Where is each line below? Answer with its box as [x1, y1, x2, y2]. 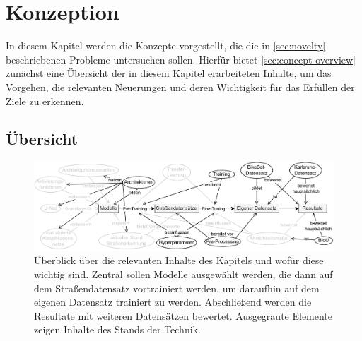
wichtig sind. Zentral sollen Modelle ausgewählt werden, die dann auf [34, 267, 333, 282]
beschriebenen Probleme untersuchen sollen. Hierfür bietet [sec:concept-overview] [6, 52, 356, 66]
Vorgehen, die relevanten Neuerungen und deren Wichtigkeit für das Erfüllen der [6, 79, 355, 94]
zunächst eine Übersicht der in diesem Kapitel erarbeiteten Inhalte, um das [6, 66, 332, 80]
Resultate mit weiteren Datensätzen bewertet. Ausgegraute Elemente [34, 308, 333, 323]
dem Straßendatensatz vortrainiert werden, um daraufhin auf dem [34, 280, 320, 295]
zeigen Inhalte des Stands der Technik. [34, 322, 201, 337]
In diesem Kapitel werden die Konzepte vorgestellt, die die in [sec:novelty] [6, 38, 326, 53]
